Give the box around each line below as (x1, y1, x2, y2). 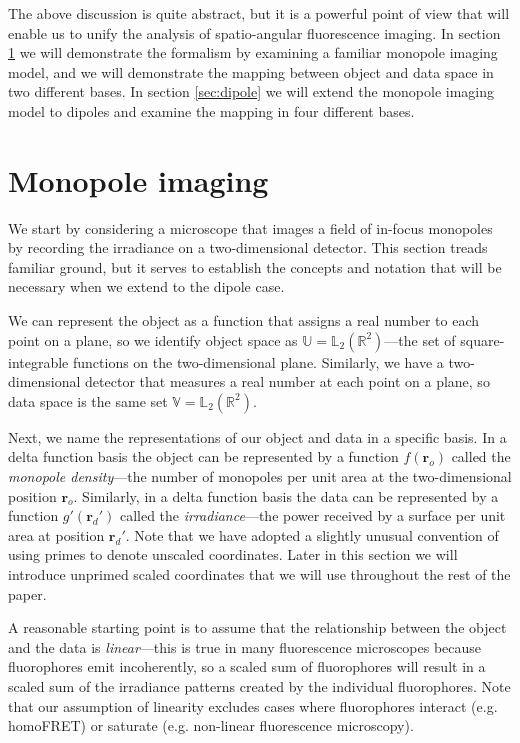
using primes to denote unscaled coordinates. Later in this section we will (8, 544, 458, 565)
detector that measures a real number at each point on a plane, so (85, 371, 490, 392)
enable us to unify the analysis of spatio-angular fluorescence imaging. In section (8, 22, 501, 43)
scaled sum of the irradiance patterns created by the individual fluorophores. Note (8, 675, 511, 696)
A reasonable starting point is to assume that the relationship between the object (8, 617, 507, 638)
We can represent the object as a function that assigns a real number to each (8, 310, 480, 331)
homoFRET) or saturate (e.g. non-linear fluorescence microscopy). (8, 715, 414, 736)
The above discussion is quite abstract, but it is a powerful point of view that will (8, 3, 510, 23)
